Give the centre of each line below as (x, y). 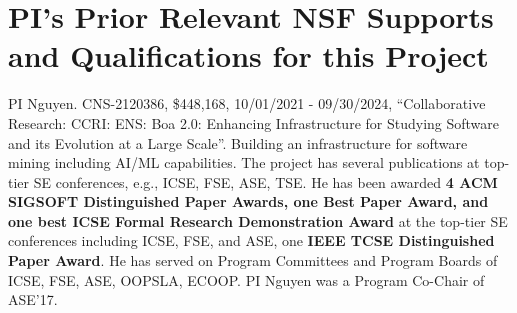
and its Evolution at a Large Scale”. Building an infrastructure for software (238, 142)
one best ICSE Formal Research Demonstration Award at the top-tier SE (258, 220)
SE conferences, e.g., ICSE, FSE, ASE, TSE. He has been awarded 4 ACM (265, 181)
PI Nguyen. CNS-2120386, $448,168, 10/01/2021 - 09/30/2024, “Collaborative (247, 103)
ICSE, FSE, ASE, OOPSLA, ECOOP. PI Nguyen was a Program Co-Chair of (246, 279)
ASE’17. (33, 299)
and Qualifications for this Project (248, 55)
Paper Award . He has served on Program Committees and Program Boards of (253, 260)
